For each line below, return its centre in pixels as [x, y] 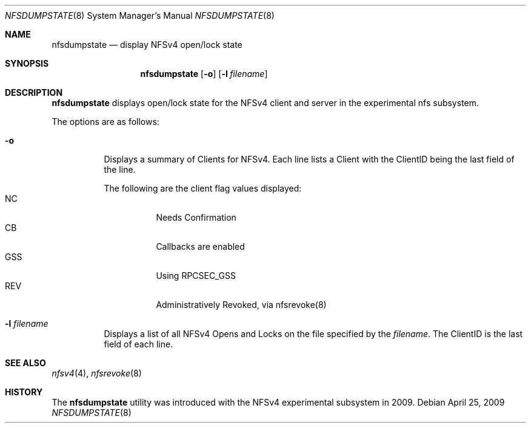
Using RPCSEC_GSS [196, 276]
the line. [120, 169]
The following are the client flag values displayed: [203, 188]
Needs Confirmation [196, 217]
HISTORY [24, 392]
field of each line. [139, 344]
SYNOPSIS [27, 63]
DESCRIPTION [34, 92]
